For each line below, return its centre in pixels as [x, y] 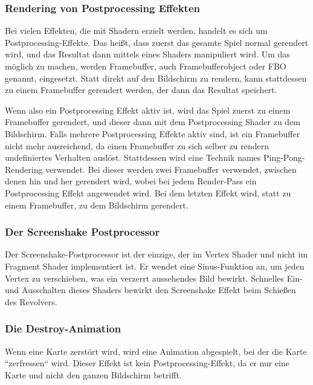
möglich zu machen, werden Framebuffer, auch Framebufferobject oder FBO [146, 66]
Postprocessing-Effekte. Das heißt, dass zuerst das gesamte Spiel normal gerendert [157, 42]
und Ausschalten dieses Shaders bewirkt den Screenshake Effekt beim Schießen [150, 290]
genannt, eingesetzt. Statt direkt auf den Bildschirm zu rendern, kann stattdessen [156, 78]
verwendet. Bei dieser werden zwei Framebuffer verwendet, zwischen [171, 169]
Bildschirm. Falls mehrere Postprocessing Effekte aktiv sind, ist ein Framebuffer [153, 133]
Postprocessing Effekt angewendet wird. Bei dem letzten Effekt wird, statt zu [148, 192]
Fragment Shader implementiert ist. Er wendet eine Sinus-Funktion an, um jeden [155, 266]
